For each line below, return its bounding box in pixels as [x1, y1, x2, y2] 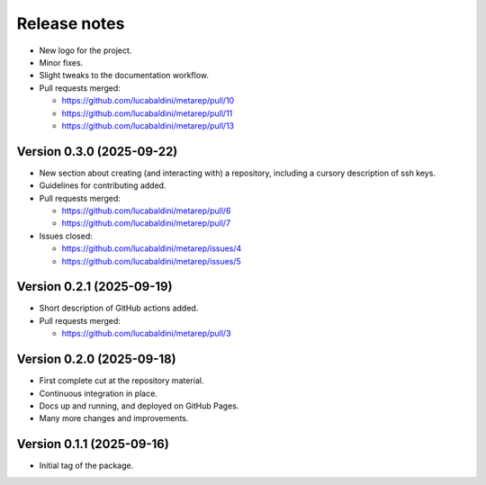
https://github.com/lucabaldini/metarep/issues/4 [61, 243, 242, 254]
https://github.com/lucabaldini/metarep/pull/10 [61, 95, 235, 106]
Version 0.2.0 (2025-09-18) [16, 352, 176, 367]
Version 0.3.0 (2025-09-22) [16, 144, 178, 159]
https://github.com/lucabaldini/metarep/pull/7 [61, 218, 231, 229]
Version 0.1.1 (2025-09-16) [16, 436, 170, 452]
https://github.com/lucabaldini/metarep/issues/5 [61, 256, 242, 266]
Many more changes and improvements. [39, 413, 189, 424]
